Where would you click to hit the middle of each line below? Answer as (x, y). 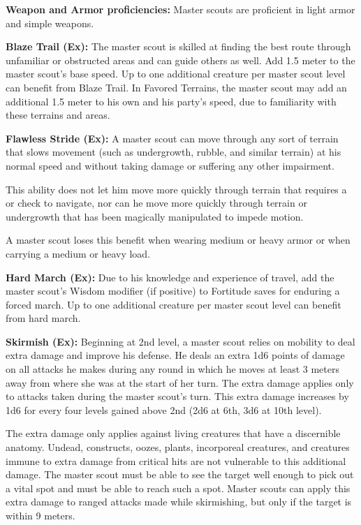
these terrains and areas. (58, 115)
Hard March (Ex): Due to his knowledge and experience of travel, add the (170, 277)
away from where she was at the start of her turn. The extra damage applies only (180, 382)
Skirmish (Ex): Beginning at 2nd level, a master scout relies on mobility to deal (180, 341)
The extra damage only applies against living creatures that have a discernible (173, 433)
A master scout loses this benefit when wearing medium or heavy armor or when (178, 240)
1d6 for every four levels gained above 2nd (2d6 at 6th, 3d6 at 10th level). (164, 409)
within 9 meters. (40, 515)
